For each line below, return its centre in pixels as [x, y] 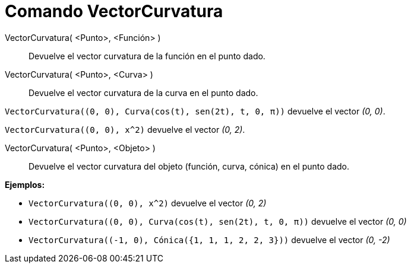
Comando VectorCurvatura [114, 11]
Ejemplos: [25, 184]
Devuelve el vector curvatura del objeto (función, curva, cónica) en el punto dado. [189, 166]
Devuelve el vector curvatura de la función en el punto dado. [147, 56]
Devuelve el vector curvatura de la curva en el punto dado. [143, 92]
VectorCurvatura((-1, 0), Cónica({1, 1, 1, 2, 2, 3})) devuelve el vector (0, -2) [209, 240]
